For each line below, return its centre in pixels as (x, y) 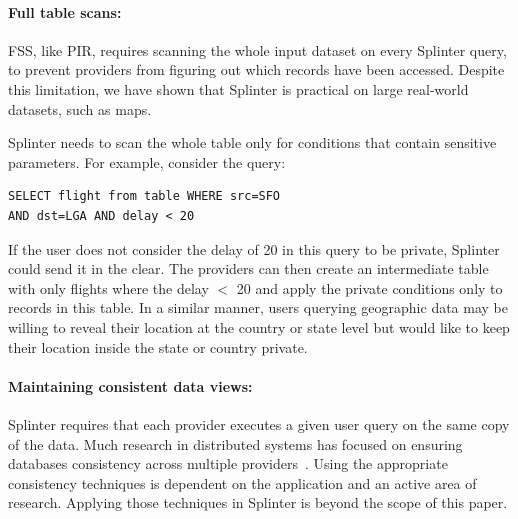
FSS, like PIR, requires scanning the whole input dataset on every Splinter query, (257, 49)
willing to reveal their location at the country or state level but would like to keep (259, 326)
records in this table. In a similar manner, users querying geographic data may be (258, 307)
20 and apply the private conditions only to (369, 287)
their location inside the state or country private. (158, 346)
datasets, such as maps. (80, 108)
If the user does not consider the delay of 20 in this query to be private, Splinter (254, 248)
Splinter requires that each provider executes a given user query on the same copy (259, 423)
